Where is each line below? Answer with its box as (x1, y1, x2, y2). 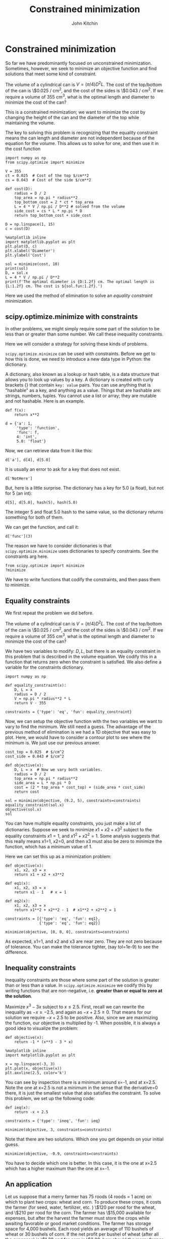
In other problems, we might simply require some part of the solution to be (5, 326, 160, 332)
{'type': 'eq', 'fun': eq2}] (39, 921, 100, 926)
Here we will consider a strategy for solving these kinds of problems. (5, 341, 148, 347)
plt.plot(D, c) (5, 244, 37, 249)
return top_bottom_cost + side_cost (14, 213, 92, 218)
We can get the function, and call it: (5, 524, 79, 530)
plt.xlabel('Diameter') (5, 248, 55, 253)
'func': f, (16, 430, 39, 435)
